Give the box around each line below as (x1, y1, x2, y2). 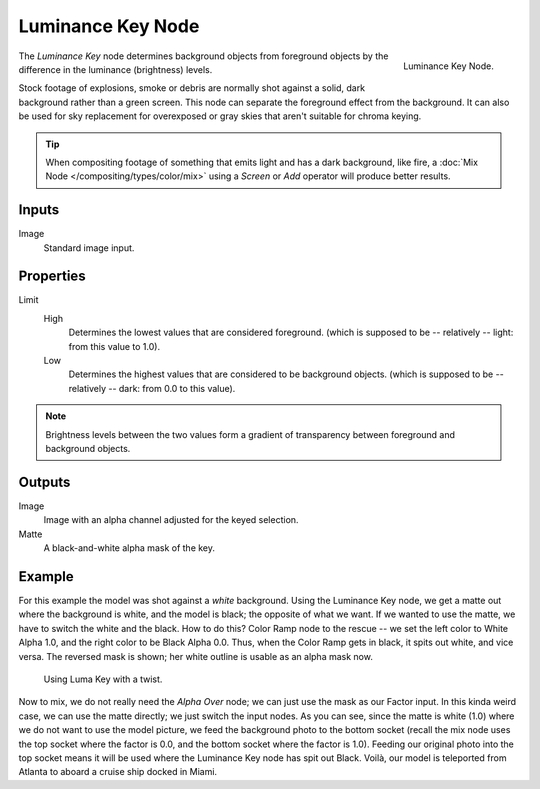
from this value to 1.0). (68, 340, 160, 352)
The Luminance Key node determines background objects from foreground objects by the (18, 50, 389, 62)
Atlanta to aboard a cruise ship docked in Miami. (18, 766, 218, 778)
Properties (18, 268, 86, 285)
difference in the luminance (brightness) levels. (18, 63, 213, 75)
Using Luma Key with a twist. (43, 673, 163, 685)
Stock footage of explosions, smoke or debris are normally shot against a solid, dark (18, 82, 365, 94)
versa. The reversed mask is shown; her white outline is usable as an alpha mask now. (18, 650, 374, 662)
